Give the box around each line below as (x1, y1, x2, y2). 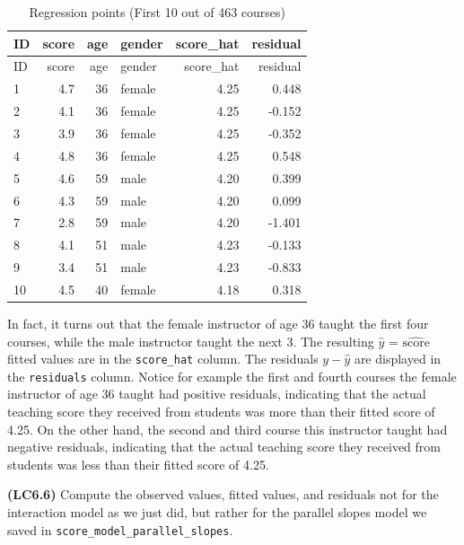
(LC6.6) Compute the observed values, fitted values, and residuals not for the (7, 485, 439, 504)
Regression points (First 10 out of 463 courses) (29, 3, 286, 21)
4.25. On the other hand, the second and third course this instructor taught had (7, 419, 448, 438)
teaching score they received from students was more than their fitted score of (7, 402, 435, 421)
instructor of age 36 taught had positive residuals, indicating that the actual (7, 384, 426, 403)
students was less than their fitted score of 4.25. (7, 454, 269, 473)
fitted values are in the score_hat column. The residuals (7, 349, 319, 368)
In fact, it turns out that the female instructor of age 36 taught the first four (7, 313, 429, 332)
